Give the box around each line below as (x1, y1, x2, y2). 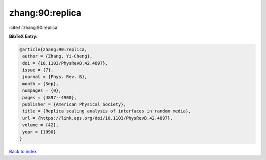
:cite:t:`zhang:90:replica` (9, 25, 59, 30)
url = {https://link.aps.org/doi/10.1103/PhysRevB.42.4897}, (22, 115, 173, 121)
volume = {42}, (22, 122, 59, 128)
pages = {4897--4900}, (22, 95, 77, 100)
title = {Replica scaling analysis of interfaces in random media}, (22, 108, 191, 114)
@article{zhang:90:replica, (19, 47, 87, 52)
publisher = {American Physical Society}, (22, 102, 127, 107)
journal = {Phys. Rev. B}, (22, 74, 87, 80)
